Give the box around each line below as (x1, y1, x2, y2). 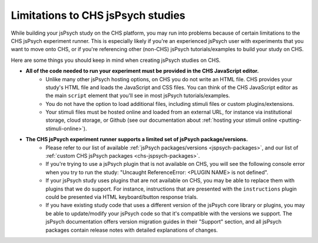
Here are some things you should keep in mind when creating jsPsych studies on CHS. (11, 56, 221, 64)
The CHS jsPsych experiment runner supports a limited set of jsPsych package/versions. (25, 136, 249, 143)
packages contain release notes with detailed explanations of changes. (45, 227, 218, 234)
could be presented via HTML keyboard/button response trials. (45, 193, 198, 200)
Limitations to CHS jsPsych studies (11, 9, 185, 22)
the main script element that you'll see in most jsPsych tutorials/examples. (45, 92, 230, 99)
